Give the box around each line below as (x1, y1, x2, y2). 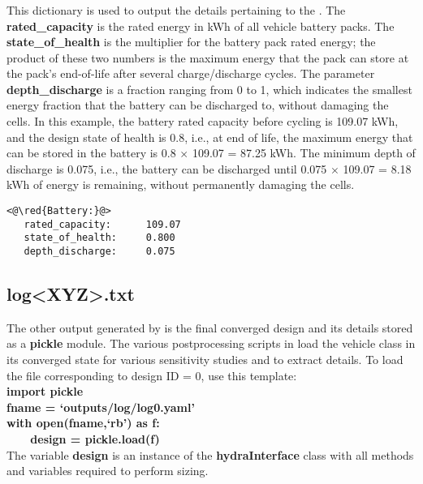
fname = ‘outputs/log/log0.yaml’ (6, 398, 195, 415)
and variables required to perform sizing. (6, 462, 209, 479)
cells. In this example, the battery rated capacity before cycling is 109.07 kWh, (6, 113, 399, 130)
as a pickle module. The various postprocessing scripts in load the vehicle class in (6, 335, 416, 352)
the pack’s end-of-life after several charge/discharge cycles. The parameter (6, 65, 375, 82)
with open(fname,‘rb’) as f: (6, 414, 160, 431)
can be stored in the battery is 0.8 (6, 144, 176, 161)
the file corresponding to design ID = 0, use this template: (6, 366, 297, 383)
